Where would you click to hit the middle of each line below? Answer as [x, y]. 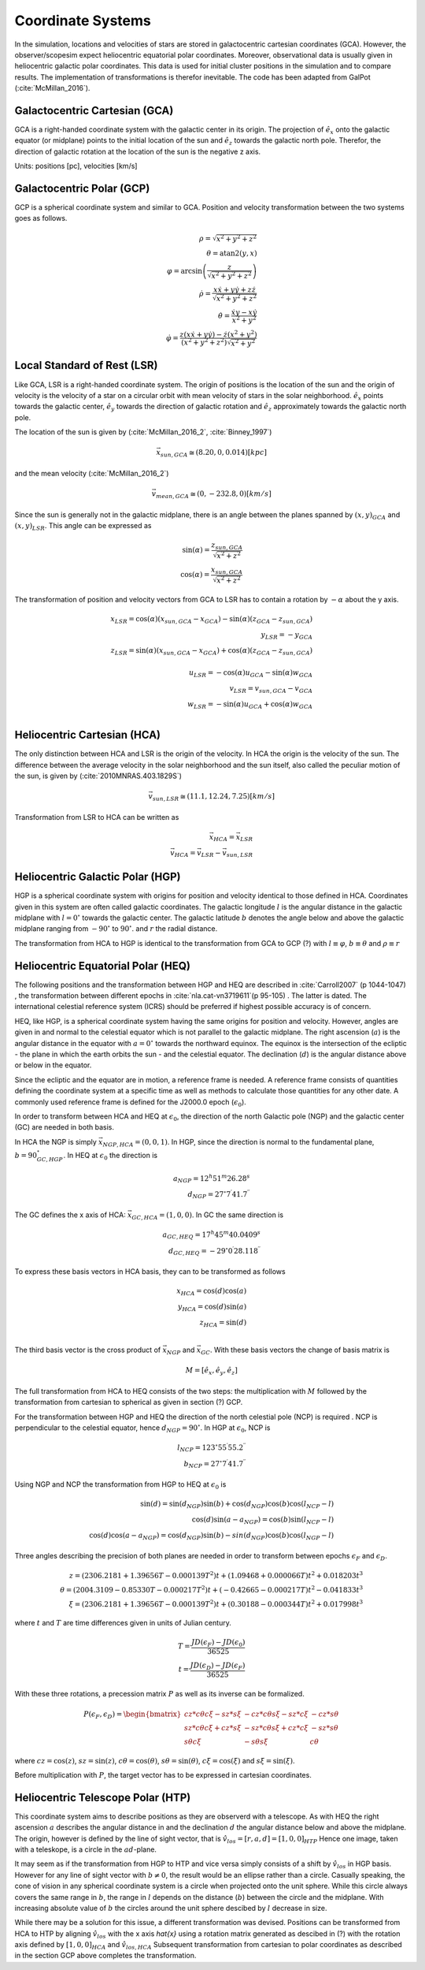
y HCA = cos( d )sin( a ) [212, 1307]
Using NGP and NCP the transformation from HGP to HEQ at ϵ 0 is [120, 1485]
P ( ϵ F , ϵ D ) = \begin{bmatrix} [132, 1715]
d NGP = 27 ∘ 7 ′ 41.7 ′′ [219, 1194]
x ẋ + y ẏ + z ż [234, 290]
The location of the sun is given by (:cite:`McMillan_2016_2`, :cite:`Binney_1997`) [143, 432]
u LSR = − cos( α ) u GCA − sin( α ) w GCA [251, 674]
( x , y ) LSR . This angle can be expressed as [83, 526]
